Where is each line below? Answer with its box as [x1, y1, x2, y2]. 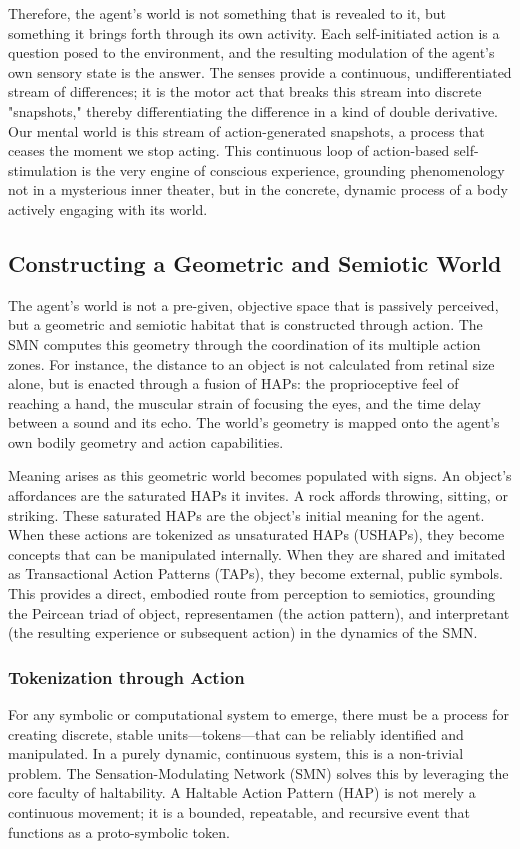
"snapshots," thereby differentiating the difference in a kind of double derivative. [8, 100, 498, 121]
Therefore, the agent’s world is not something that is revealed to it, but [8, 3, 446, 23]
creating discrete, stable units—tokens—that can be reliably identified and [8, 723, 464, 744]
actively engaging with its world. [8, 198, 208, 219]
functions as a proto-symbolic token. [8, 821, 230, 842]
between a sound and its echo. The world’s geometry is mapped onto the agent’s [8, 412, 500, 433]
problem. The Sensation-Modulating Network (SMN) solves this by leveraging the [8, 762, 509, 783]
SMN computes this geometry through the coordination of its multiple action [8, 333, 481, 354]
